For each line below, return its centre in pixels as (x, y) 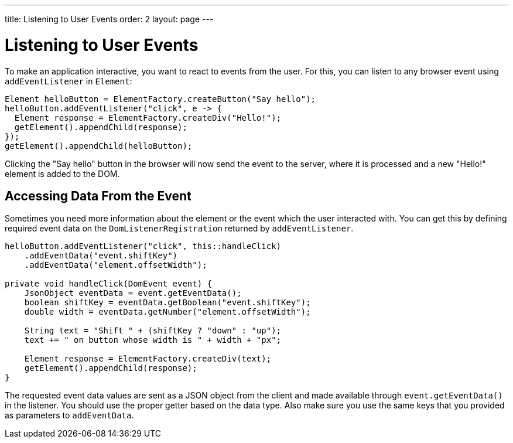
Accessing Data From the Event (98, 196)
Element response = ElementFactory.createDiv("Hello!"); (148, 117)
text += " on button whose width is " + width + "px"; (153, 340)
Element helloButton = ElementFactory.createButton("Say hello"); (160, 99)
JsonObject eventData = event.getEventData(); (133, 293)
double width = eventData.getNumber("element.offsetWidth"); (167, 312)
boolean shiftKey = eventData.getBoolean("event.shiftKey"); (167, 303)
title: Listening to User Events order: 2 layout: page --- (109, 19)
